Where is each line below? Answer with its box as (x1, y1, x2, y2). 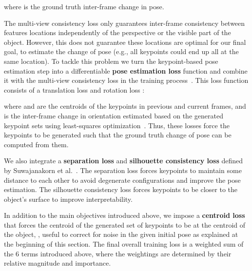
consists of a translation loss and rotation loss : (4, 84, 145, 95)
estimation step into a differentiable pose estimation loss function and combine (4, 65, 248, 76)
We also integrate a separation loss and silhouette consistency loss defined (4, 155, 243, 166)
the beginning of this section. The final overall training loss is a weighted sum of (4, 239, 244, 249)
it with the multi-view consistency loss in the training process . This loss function (4, 75, 249, 85)
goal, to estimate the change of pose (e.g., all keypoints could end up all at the (4, 46, 239, 57)
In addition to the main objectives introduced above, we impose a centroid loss (4, 210, 245, 220)
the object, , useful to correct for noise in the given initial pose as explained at (4, 229, 238, 239)
